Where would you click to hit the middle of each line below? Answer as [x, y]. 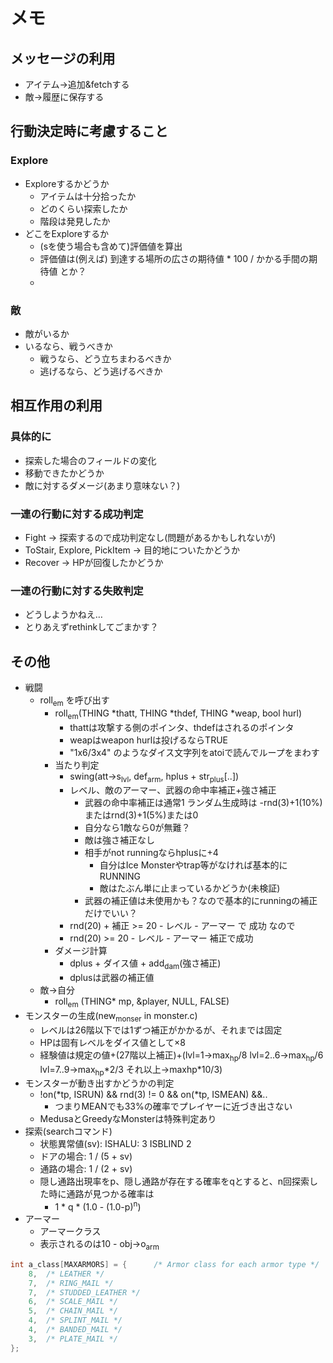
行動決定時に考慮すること [89, 131]
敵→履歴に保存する [64, 97]
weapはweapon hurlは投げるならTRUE [148, 740]
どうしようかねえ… [63, 615]
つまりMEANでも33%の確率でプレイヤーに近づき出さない [173, 1106]
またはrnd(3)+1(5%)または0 [141, 815]
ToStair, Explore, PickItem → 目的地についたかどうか [132, 550]
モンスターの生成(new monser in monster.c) [111, 1017]
